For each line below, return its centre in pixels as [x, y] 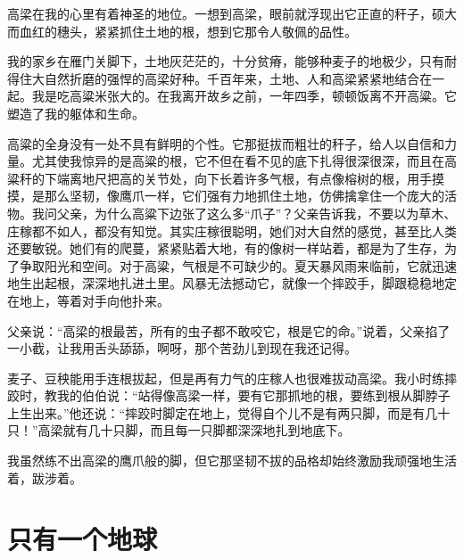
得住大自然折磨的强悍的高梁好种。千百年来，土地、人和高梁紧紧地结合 [213, 78]
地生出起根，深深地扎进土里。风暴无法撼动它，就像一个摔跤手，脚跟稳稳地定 [232, 283]
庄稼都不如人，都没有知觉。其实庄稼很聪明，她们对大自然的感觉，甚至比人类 [232, 230]
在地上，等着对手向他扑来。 [88, 300]
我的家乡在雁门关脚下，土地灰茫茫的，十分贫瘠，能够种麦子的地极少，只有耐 [232, 61]
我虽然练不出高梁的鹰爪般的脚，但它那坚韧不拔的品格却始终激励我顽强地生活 [232, 460]
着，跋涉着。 [45, 477]
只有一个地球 [83, 539]
